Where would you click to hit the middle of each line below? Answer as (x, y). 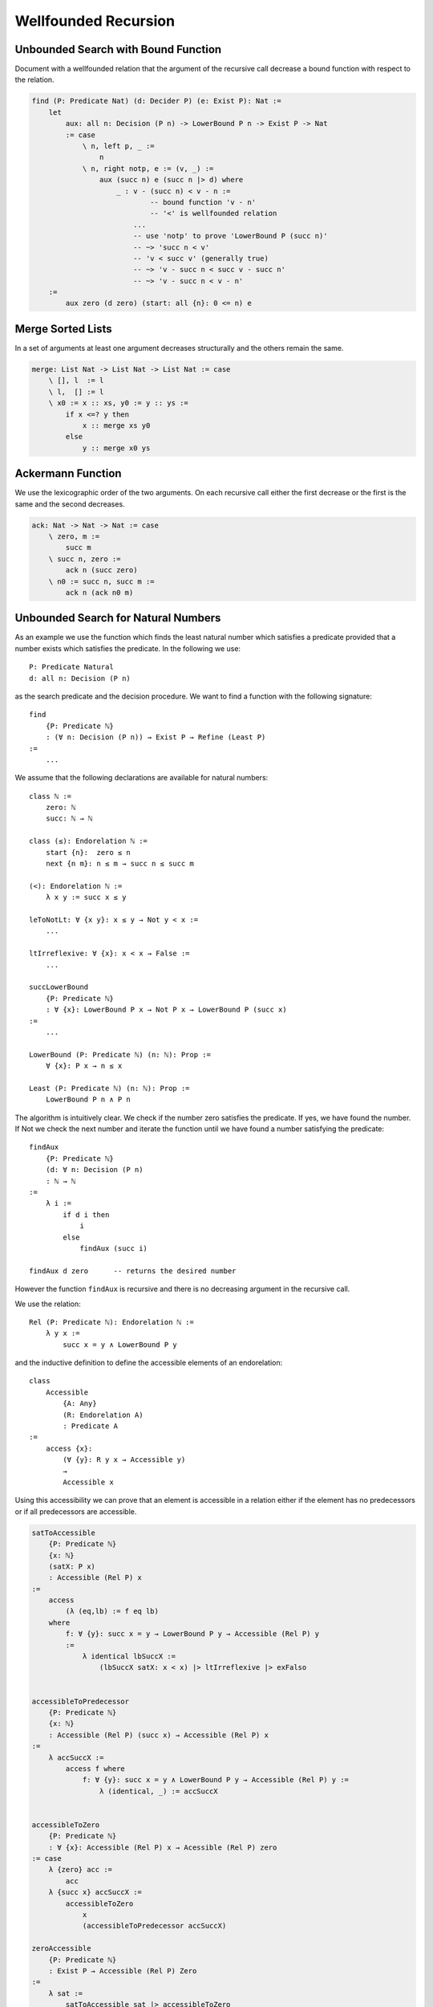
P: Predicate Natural (71, 667)
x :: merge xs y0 (116, 425)
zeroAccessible (61, 1948)
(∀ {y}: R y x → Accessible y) (124, 1460)
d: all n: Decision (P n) (80, 678)
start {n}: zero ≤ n (88, 852)
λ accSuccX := (76, 1757)
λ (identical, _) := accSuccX (158, 1791)
